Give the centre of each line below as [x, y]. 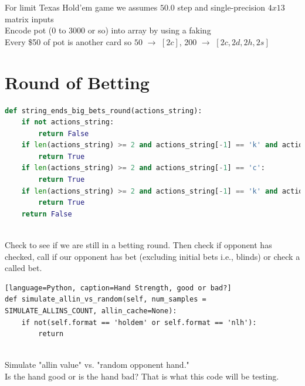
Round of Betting [77, 82]
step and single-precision [221, 7]
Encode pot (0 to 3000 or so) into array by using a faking [108, 30]
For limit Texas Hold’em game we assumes [81, 7]
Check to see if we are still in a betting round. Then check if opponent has [138, 245]
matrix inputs [29, 18]
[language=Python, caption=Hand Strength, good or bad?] [118, 288]
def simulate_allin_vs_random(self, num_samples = [106, 299]
